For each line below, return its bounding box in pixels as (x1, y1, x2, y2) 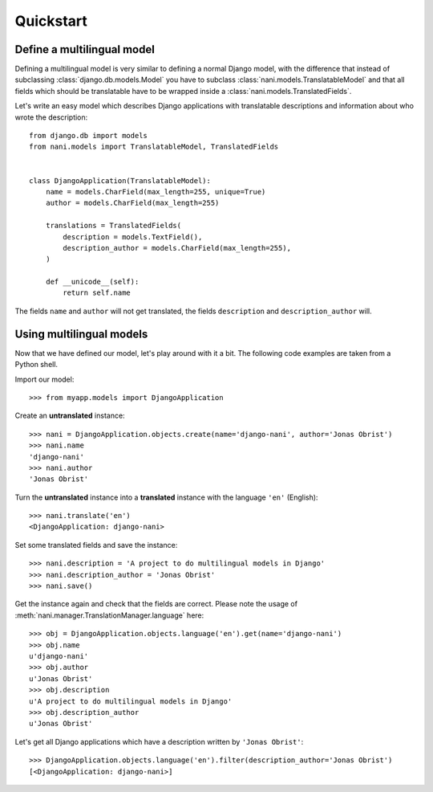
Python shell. (14, 360, 59, 369)
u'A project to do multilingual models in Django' (29, 696, 233, 706)
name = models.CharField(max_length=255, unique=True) (45, 187, 266, 196)
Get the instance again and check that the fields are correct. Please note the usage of (14, 599, 298, 609)
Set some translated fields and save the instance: (14, 540, 178, 549)
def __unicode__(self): (45, 277, 140, 287)
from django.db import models (29, 131, 148, 141)
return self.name (63, 288, 132, 297)
